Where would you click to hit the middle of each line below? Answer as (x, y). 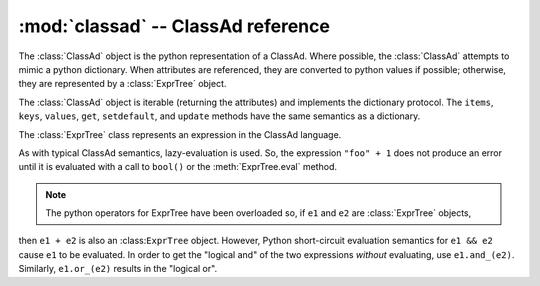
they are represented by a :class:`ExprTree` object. (122, 84)
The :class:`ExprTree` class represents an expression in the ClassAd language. (180, 134)
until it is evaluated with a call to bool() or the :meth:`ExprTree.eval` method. (177, 167)
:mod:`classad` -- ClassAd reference (174, 26)
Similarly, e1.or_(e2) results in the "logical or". (118, 269)
